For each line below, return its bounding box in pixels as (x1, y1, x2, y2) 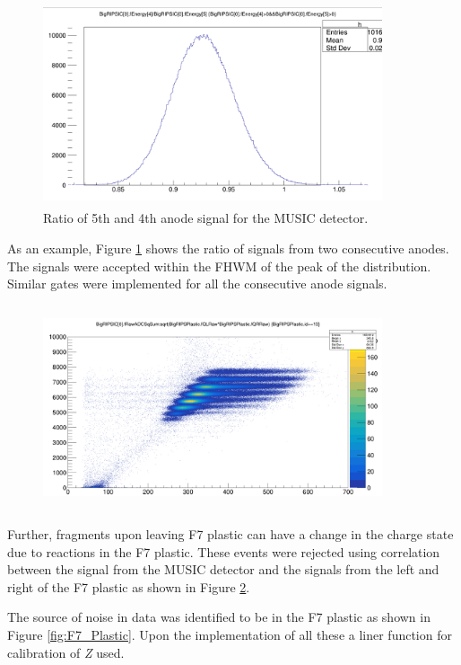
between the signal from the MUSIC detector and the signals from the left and (7, 560, 439, 579)
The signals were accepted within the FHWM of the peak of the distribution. (7, 256, 431, 275)
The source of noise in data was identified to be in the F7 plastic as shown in (7, 607, 431, 626)
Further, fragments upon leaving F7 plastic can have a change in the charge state (7, 525, 454, 544)
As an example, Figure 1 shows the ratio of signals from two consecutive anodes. (7, 238, 449, 257)
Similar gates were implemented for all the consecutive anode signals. (7, 274, 387, 293)
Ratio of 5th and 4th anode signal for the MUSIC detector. (43, 208, 369, 227)
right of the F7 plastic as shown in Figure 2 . (7, 577, 250, 596)
